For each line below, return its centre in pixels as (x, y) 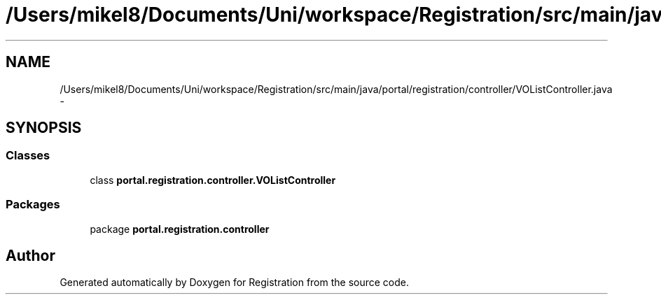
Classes (28, 156)
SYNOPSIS (44, 128)
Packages (33, 205)
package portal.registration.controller (180, 229)
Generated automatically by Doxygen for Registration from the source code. (235, 283)
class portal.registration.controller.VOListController (213, 180)
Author (30, 255)
